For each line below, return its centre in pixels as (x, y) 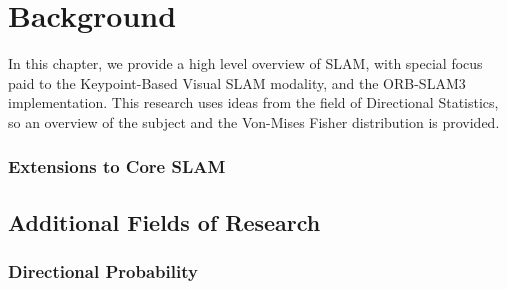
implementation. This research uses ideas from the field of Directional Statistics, (253, 102)
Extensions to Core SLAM (117, 166)
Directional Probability (103, 271)
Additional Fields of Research (164, 221)
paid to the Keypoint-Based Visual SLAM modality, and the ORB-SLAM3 (237, 82)
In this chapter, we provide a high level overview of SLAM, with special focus (245, 63)
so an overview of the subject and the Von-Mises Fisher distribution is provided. (254, 121)
